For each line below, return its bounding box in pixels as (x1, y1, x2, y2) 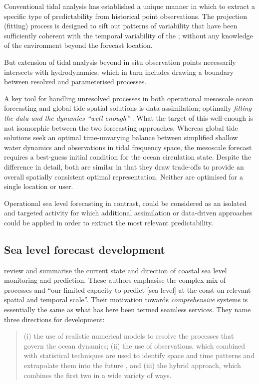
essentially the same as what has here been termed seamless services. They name (4, 304, 251, 315)
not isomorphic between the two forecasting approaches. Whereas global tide (4, 122, 238, 133)
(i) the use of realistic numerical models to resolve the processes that (23, 331, 234, 341)
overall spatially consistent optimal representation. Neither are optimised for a (4, 171, 243, 182)
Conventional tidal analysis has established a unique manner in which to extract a (4, 1, 255, 11)
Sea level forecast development (4, 241, 165, 257)
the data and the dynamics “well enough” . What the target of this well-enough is (4, 112, 254, 123)
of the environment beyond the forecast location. (4, 40, 153, 50)
